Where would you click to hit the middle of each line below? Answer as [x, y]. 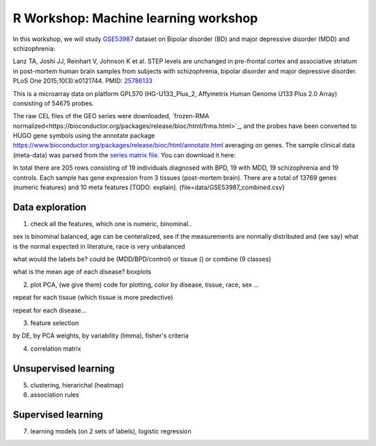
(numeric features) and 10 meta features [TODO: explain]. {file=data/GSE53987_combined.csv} [149, 187]
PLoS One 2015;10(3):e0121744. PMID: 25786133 [83, 81]
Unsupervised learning [64, 368]
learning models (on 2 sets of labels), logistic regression [111, 431]
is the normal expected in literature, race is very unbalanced [99, 246]
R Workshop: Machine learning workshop [135, 18]
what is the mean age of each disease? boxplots [82, 272]
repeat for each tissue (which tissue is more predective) [93, 297]
